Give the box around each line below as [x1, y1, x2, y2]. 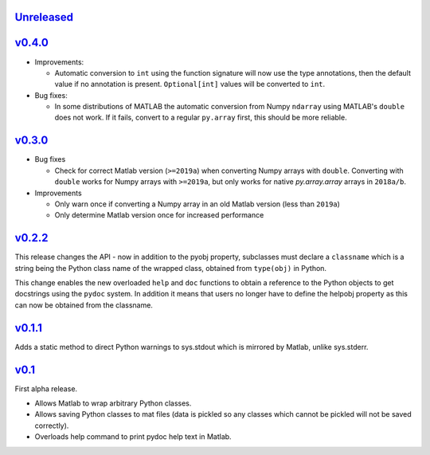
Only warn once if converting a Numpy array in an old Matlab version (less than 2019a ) [54, 199, 340, 209]
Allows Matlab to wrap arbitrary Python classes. [34, 398, 192, 408]
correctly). [34, 421, 69, 430]
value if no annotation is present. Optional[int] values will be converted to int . [54, 80, 326, 89]
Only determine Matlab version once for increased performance [54, 210, 264, 220]
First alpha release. [14, 383, 78, 394]
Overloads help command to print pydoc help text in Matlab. [34, 432, 232, 441]
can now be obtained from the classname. [14, 300, 153, 310]
